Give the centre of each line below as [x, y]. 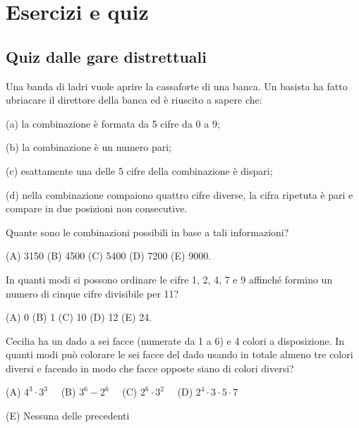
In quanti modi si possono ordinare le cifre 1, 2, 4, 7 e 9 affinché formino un [169, 279]
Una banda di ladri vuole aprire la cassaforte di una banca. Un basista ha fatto [177, 86]
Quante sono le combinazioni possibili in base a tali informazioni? [147, 232]
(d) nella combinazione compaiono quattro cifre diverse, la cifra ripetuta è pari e [179, 194]
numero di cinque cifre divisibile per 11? [92, 293]
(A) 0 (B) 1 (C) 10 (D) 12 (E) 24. [79, 317]
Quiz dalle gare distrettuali [106, 56]
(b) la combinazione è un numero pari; [89, 147]
